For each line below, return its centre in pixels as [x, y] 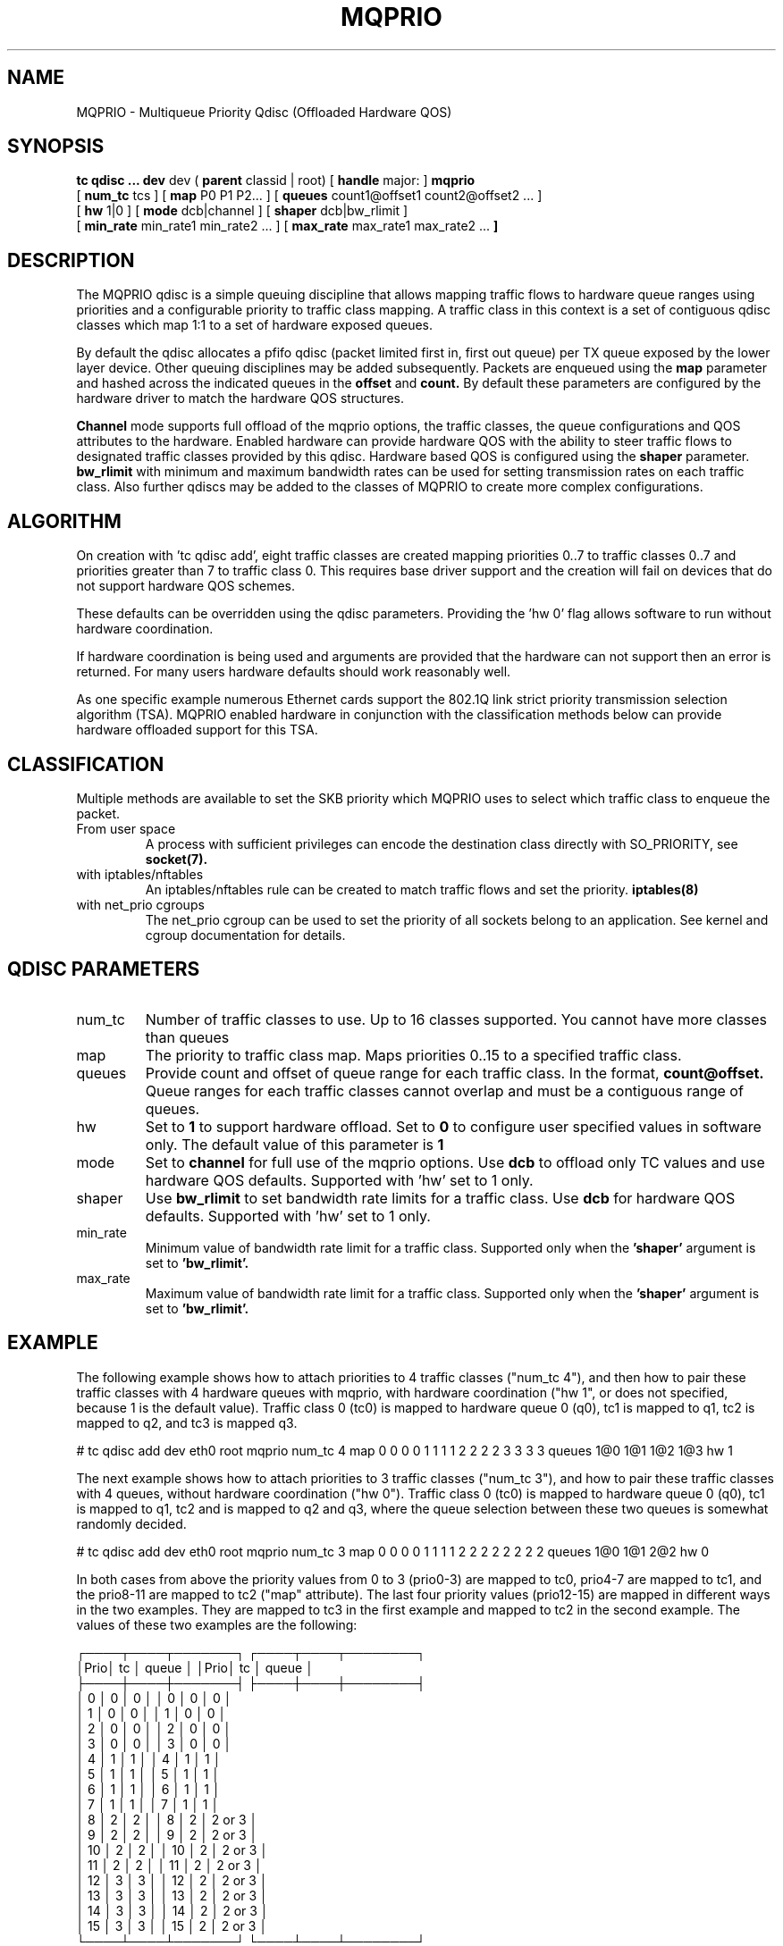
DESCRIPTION [71, 260]
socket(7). [177, 859]
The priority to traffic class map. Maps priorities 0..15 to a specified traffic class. [413, 1055]
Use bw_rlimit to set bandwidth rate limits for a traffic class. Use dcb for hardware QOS [440, 1198]
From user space [126, 828]
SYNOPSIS [56, 147]
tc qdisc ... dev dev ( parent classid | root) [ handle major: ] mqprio [276, 180]
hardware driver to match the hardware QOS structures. [240, 398]
